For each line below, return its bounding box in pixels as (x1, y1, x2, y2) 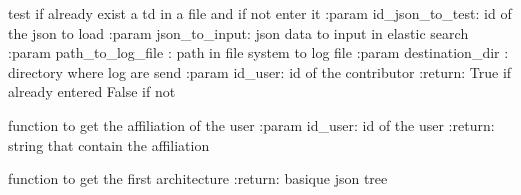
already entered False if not (8, 81, 176, 102)
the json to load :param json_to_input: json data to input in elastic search (8, 22, 469, 43)
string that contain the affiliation (8, 134, 210, 155)
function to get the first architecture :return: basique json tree (8, 168, 388, 189)
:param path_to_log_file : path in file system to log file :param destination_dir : (8, 42, 509, 63)
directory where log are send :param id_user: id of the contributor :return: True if (8, 61, 512, 82)
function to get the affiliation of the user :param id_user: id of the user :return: (8, 114, 495, 135)
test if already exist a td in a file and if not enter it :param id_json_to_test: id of (8, 3, 512, 23)
